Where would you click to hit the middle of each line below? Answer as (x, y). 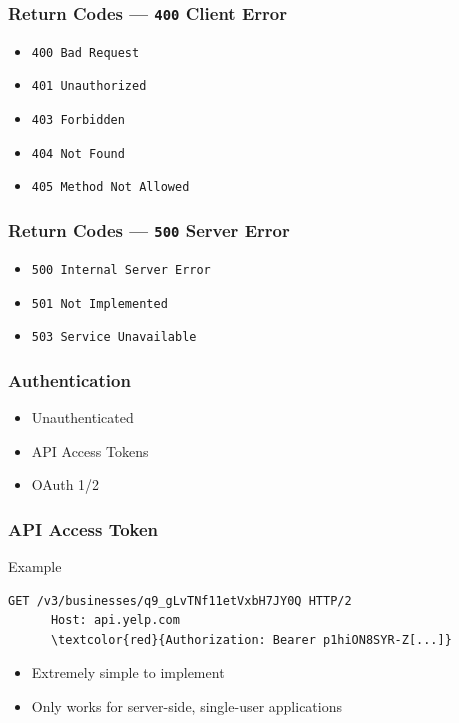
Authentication (69, 379)
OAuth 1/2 (65, 484)
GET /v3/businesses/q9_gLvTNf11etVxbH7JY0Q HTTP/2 (180, 600)
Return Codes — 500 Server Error (149, 229)
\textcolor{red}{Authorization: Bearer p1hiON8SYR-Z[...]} (251, 639)
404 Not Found (78, 153)
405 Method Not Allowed (110, 187)
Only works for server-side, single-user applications (187, 706)
